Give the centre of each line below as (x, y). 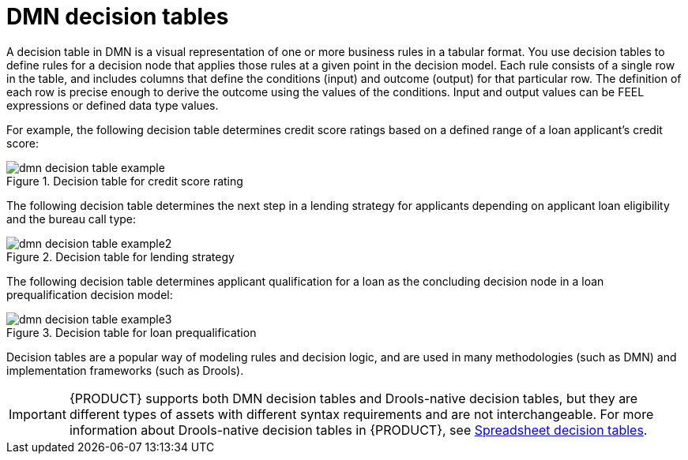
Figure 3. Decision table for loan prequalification (132, 332)
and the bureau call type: (71, 219)
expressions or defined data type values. (113, 105)
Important (38, 414)
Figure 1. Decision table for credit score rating (125, 181)
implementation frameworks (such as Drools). (125, 370)
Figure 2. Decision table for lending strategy (120, 256)
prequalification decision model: (90, 294)
